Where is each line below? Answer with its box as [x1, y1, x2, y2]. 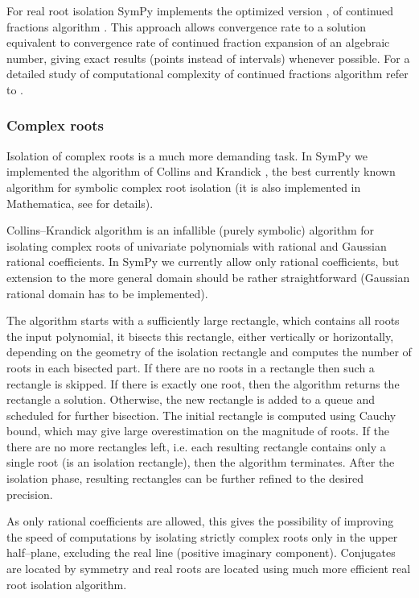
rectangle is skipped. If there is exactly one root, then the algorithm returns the [6, 375, 400, 392]
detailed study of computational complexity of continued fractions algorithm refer [6, 65, 409, 82]
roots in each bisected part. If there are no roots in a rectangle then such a [6, 359, 375, 376]
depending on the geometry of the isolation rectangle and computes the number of [6, 343, 412, 360]
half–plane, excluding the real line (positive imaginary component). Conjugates [6, 544, 396, 561]
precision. [6, 485, 53, 502]
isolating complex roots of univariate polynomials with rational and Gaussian [6, 237, 387, 254]
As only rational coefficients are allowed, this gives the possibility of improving [6, 513, 394, 529]
